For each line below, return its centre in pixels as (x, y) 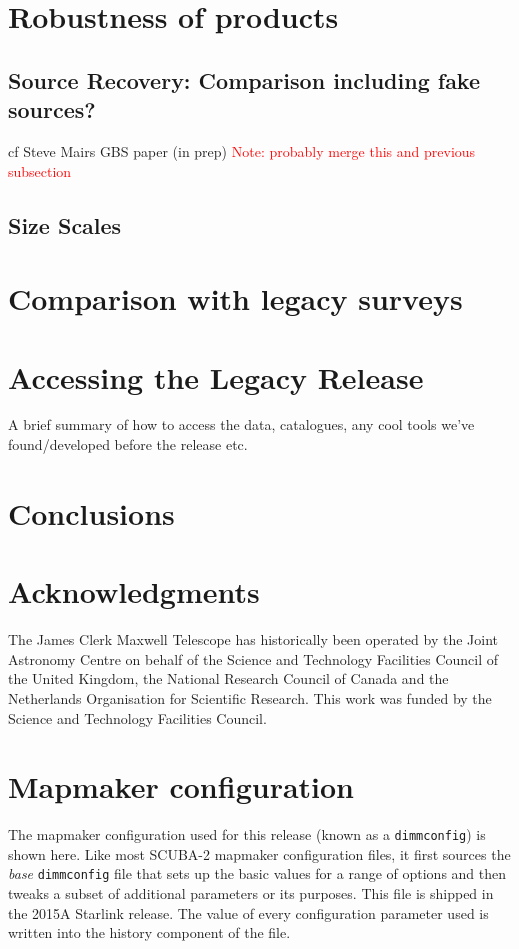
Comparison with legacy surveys (235, 298)
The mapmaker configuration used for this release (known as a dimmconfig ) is (247, 834)
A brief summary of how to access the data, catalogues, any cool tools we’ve (241, 424)
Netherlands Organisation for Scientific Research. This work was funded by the (250, 697)
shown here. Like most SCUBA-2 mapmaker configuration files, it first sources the (259, 853)
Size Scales (65, 224)
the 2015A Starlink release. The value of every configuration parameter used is (248, 912)
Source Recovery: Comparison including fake (244, 79)
